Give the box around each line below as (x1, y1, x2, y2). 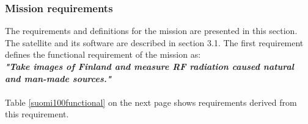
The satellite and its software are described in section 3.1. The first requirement (5, 36, 304, 49)
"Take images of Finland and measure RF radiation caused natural (5, 60, 294, 72)
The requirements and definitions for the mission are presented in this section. (5, 24, 298, 37)
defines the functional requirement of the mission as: (5, 48, 201, 61)
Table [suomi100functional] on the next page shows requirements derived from (5, 95, 297, 108)
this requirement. (5, 108, 69, 120)
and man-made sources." (5, 72, 111, 84)
